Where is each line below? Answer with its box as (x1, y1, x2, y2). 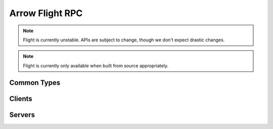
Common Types (9, 78, 61, 87)
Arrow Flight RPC (9, 8, 83, 19)
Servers (9, 110, 35, 119)
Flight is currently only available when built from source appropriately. (23, 62, 169, 69)
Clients (9, 94, 32, 103)
